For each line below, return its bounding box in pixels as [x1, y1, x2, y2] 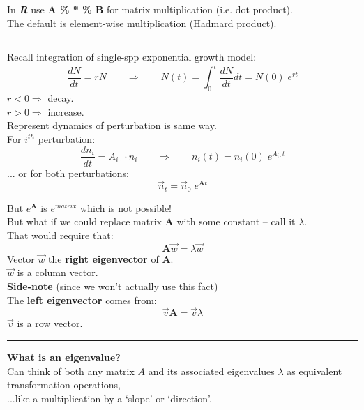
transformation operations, [7, 377, 121, 392]
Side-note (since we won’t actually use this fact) [7, 278, 218, 293]
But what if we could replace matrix [7, 214, 162, 229]
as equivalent [287, 363, 342, 378]
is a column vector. [17, 265, 98, 280]
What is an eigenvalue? [7, 349, 121, 364]
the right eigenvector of [48, 251, 159, 266]
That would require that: [7, 227, 114, 242]
